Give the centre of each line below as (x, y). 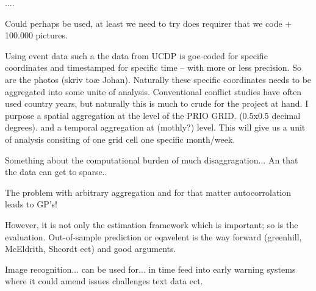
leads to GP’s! (31, 204)
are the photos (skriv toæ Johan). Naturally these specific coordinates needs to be (158, 79)
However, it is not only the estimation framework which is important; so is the (152, 224)
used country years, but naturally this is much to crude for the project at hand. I (157, 103)
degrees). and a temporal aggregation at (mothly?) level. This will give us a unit (155, 127)
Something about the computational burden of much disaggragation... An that (152, 160)
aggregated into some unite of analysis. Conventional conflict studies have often (153, 91)
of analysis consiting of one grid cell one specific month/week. (120, 139)
